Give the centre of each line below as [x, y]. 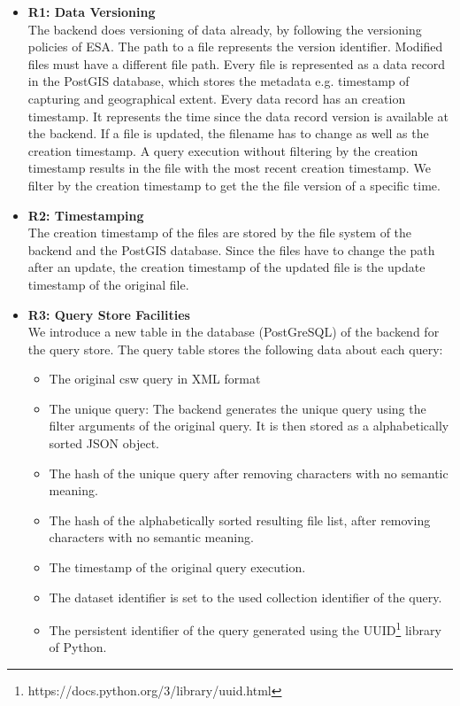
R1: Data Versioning [92, 12]
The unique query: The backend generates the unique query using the [238, 408]
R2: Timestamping [86, 215]
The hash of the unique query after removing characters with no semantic [249, 473]
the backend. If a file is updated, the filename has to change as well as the [228, 133]
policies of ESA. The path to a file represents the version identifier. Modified [235, 47]
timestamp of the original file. [108, 284]
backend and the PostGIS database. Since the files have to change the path [231, 249]
